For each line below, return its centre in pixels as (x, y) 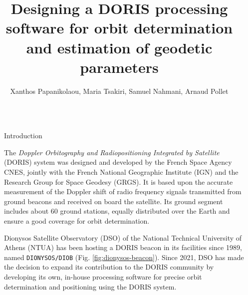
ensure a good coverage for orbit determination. (77, 221)
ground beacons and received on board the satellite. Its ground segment (114, 201)
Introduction (23, 136)
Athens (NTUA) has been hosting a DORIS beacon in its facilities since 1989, (123, 247)
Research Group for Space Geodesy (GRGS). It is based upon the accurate (119, 181)
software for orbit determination (119, 28)
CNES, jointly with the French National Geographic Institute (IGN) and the (121, 172)
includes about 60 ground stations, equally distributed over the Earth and (117, 211)
